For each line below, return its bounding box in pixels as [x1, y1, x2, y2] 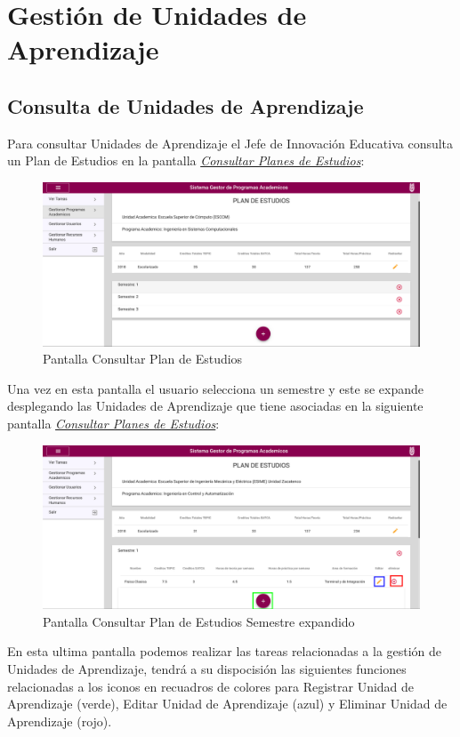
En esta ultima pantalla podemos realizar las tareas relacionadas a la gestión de [7, 642, 442, 661]
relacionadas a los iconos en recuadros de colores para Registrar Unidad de [7, 677, 415, 695]
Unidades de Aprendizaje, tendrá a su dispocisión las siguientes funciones [7, 660, 407, 678]
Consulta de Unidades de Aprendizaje [7, 92, 364, 119]
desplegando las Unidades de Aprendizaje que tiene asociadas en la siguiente [7, 397, 424, 415]
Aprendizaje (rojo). [7, 711, 112, 730]
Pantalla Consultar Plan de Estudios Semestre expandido [43, 612, 355, 630]
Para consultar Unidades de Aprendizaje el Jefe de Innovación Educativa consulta [7, 133, 454, 152]
